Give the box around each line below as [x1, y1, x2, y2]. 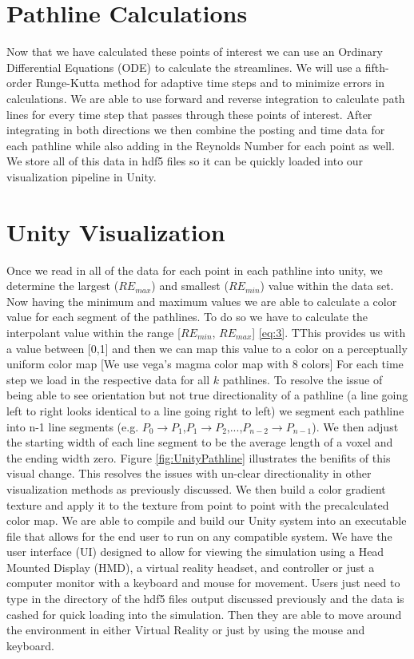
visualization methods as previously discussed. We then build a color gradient [6, 480, 386, 497]
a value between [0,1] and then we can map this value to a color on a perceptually [6, 339, 408, 356]
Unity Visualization [6, 215, 225, 248]
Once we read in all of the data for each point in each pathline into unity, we [6, 261, 383, 278]
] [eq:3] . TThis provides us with [252, 324, 406, 340]
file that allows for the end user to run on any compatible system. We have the [6, 527, 392, 544]
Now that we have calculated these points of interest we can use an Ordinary [6, 43, 383, 60]
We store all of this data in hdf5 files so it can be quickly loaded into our [6, 153, 364, 169]
